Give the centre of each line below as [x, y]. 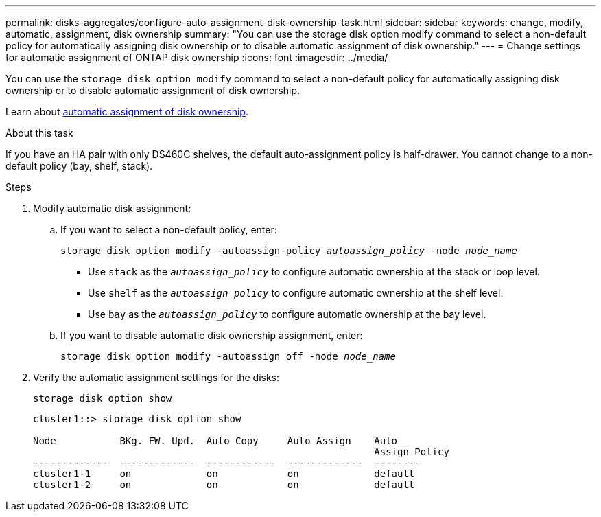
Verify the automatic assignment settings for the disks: [156, 377]
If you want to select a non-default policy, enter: [169, 230]
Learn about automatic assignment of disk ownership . [127, 112]
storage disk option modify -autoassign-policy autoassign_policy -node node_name [289, 251]
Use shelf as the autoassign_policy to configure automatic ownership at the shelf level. [296, 293]
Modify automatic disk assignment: [112, 208]
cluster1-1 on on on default [224, 474]
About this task [39, 133]
